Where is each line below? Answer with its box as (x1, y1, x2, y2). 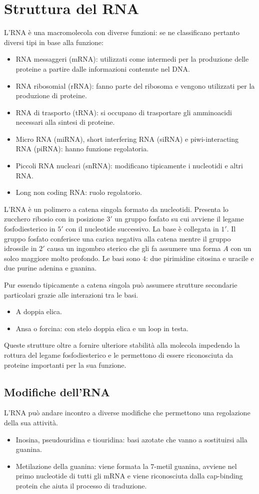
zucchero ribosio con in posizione (4, 213, 104, 224)
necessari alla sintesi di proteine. (15, 117, 115, 127)
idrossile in (4, 243, 37, 254)
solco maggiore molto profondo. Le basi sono (4, 253, 140, 263)
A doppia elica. (15, 306, 62, 317)
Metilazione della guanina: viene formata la (15, 460, 148, 471)
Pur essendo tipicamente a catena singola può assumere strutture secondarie (4, 280, 237, 290)
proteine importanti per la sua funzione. (4, 359, 126, 370)
